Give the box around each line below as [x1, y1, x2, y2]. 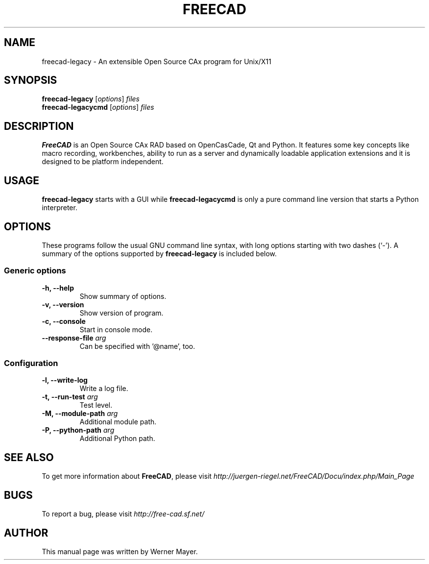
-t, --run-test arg [42, 392, 98, 401]
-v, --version [42, 300, 84, 309]
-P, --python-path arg [42, 426, 115, 435]
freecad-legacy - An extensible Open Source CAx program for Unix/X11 [42, 57, 271, 66]
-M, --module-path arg [42, 409, 118, 418]
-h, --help [42, 283, 74, 292]
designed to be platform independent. [42, 157, 164, 166]
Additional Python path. [79, 434, 155, 443]
